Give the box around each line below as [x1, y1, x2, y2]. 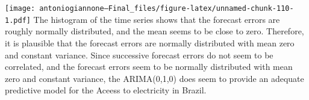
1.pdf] [5, 16, 31, 25]
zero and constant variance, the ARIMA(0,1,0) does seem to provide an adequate [5, 72, 304, 84]
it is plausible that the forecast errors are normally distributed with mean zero [5, 36, 295, 49]
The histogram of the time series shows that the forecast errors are [33, 13, 280, 25]
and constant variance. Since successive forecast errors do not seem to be [5, 48, 273, 61]
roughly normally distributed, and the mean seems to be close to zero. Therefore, [5, 25, 304, 37]
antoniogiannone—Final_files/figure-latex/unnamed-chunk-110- [39, 4, 294, 13]
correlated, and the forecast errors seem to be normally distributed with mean [5, 60, 293, 73]
